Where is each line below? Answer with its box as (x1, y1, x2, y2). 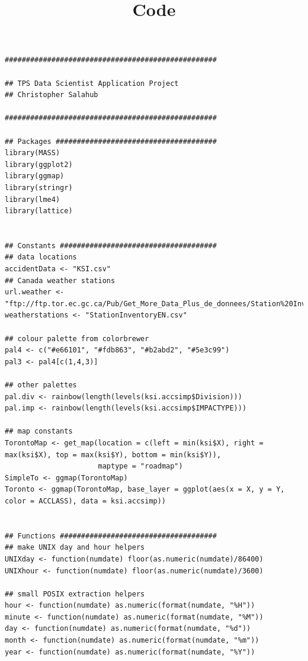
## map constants (5, 427, 73, 436)
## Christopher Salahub (5, 91, 98, 100)
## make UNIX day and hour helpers (5, 543, 145, 552)
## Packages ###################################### (5, 137, 217, 146)
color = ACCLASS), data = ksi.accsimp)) (5, 496, 166, 505)
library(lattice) (5, 207, 73, 216)
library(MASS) (5, 149, 60, 158)
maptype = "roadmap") (98, 462, 183, 471)
